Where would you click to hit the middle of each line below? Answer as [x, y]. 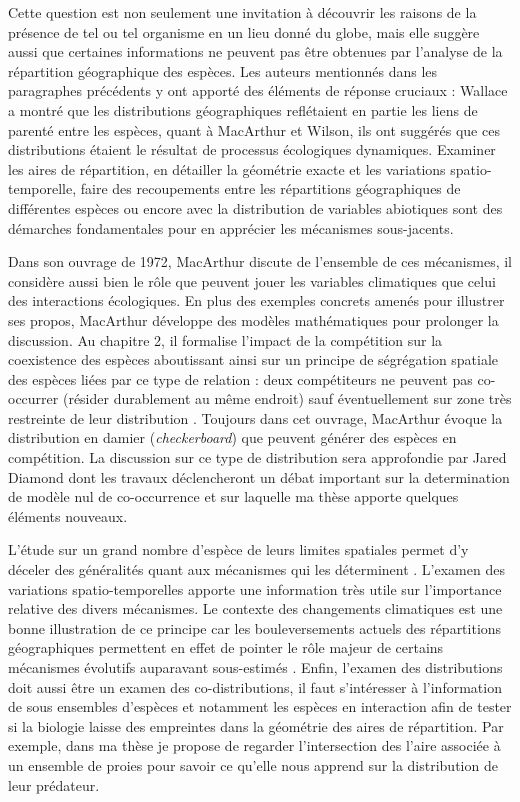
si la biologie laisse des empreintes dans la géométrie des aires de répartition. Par [256, 725]
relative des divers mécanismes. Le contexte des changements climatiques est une [255, 608]
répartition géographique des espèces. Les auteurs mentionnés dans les [223, 70]
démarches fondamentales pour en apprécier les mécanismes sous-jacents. [231, 227]
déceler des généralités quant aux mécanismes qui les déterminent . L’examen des [256, 569]
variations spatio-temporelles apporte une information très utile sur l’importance [255, 588]
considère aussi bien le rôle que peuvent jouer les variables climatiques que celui [252, 280]
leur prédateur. [54, 784]
